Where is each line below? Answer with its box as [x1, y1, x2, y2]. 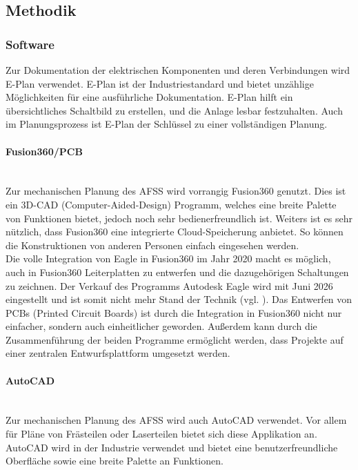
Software [6, 35, 54, 52]
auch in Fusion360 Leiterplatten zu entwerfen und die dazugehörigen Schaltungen [6, 264, 349, 279]
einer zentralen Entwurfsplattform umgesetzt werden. [6, 346, 230, 360]
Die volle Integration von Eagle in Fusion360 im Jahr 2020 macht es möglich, [6, 251, 331, 266]
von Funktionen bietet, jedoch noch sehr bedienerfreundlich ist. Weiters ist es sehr [6, 210, 352, 225]
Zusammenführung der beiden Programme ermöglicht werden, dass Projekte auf [6, 332, 344, 346]
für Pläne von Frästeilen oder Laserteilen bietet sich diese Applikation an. [6, 427, 317, 441]
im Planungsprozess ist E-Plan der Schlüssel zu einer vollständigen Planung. [6, 117, 328, 131]
